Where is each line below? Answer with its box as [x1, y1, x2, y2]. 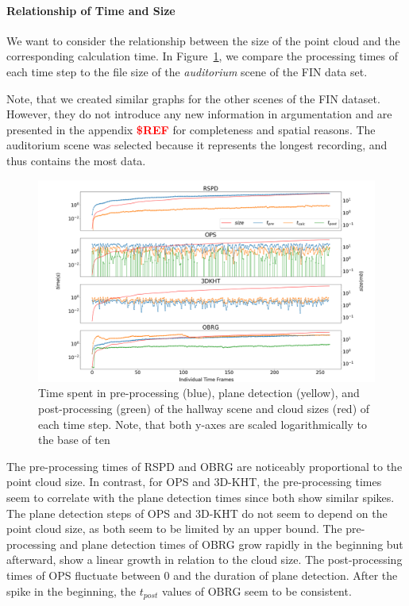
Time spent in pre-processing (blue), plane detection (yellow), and [38, 384, 360, 401]
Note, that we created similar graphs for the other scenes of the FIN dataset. [6, 90, 380, 106]
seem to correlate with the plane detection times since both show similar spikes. [6, 488, 395, 505]
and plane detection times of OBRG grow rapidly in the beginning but [60, 535, 403, 552]
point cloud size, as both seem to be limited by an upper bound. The [6, 520, 342, 537]
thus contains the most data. [6, 152, 146, 168]
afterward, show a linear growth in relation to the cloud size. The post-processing [6, 551, 403, 568]
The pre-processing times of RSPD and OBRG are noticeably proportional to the [6, 457, 403, 474]
